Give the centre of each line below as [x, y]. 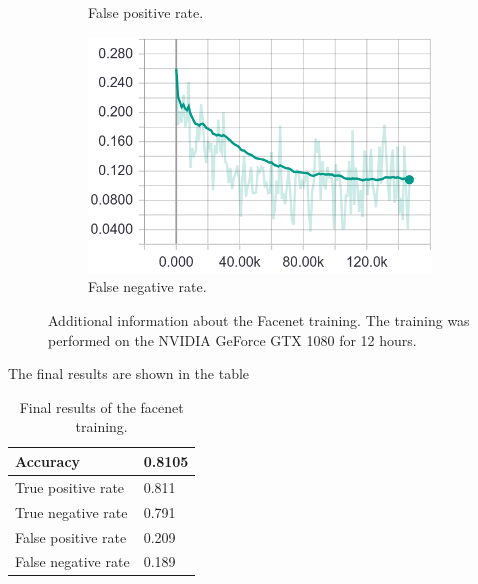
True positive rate [70, 486]
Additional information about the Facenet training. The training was [259, 320]
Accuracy [48, 460]
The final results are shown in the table [129, 373]
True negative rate [71, 511]
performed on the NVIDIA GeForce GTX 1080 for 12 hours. [232, 339]
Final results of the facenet [101, 406]
